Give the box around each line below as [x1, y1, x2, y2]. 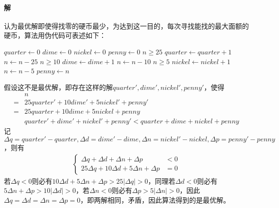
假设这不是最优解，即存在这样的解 [4, 82, 113, 92]
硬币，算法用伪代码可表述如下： [4, 30, 106, 40]
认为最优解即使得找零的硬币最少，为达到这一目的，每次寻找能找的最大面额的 [4, 20, 249, 31]
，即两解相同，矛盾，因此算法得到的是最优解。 [80, 194, 230, 205]
